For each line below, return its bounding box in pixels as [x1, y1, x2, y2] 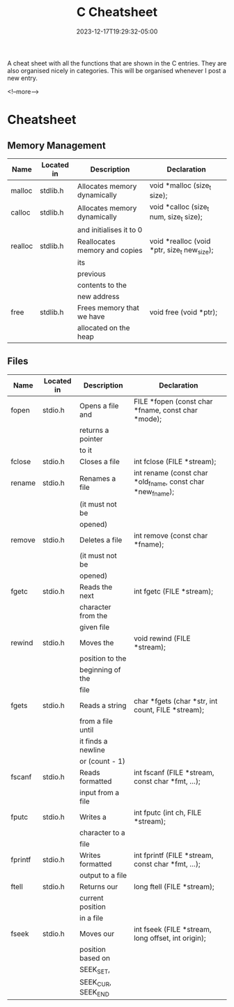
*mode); [133, 414, 162, 424]
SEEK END [79, 987, 110, 999]
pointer [79, 433, 103, 443]
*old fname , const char [133, 477, 205, 488]
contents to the [77, 280, 127, 290]
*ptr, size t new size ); [149, 245, 214, 256]
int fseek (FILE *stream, [133, 924, 212, 934]
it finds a [79, 736, 108, 746]
